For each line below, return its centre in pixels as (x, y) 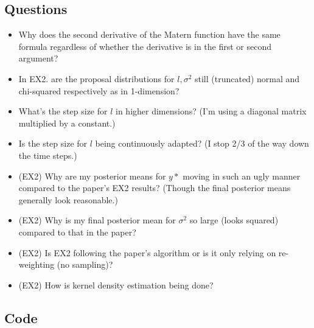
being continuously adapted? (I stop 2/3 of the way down (202, 143)
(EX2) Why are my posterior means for (92, 176)
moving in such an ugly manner (242, 176)
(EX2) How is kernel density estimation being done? (116, 284)
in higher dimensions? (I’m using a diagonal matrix (211, 111)
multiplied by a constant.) (67, 123)
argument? (38, 58)
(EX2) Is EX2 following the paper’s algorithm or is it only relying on (147, 252)
